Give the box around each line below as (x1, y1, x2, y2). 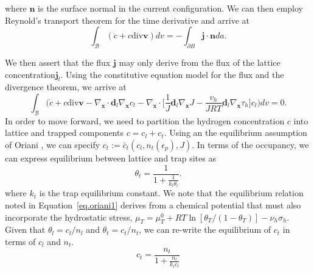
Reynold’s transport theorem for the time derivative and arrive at (5, 13, 249, 26)
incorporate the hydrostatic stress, (5, 210, 133, 223)
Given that (5, 223, 46, 236)
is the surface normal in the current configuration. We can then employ (38, 2, 304, 14)
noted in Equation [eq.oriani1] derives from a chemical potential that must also (5, 199, 301, 211)
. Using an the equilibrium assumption (164, 126, 307, 139)
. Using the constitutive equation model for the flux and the (60, 68, 284, 80)
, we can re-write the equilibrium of (139, 223, 271, 236)
